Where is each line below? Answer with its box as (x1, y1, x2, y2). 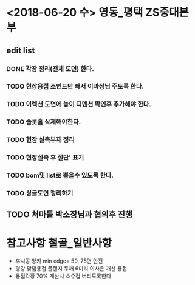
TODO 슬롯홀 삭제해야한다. (6, 118, 81, 126)
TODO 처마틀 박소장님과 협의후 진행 (6, 210, 132, 220)
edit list (6, 45, 35, 55)
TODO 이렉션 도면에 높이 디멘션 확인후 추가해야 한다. (6, 100, 152, 109)
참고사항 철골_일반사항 (6, 236, 112, 250)
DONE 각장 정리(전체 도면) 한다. (6, 64, 94, 73)
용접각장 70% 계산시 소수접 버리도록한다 (15, 272, 111, 280)
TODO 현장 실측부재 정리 (6, 136, 75, 144)
